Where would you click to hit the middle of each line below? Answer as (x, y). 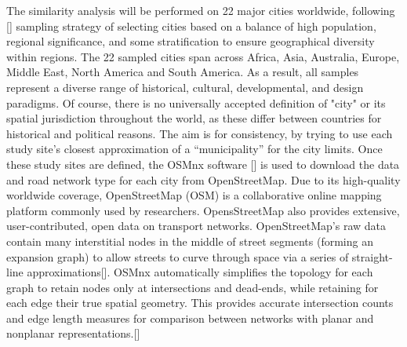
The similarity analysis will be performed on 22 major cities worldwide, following (201, 10)
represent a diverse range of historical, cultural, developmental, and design (185, 87)
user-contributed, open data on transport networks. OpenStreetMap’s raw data (196, 226)
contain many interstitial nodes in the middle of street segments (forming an (190, 241)
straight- (372, 256)
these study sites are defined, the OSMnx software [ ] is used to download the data (203, 164)
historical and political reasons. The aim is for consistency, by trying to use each (200, 133)
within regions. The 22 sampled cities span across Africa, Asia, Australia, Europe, (203, 56)
